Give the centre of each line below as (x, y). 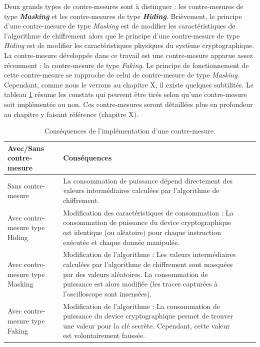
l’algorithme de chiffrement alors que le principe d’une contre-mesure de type (122, 35)
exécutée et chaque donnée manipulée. (121, 242)
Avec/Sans (26, 148)
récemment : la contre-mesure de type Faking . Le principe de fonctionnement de (126, 65)
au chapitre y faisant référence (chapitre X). (71, 114)
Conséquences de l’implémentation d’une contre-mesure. (130, 131)
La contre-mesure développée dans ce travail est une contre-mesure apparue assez (128, 55)
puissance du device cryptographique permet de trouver (148, 316)
